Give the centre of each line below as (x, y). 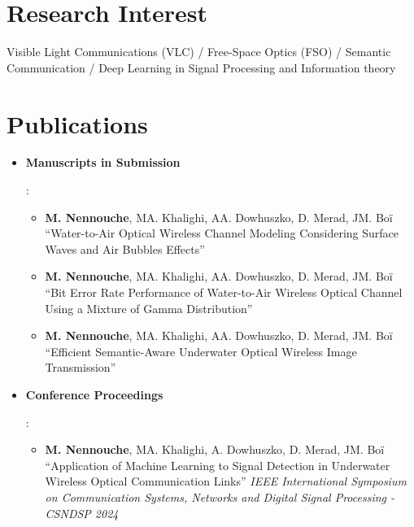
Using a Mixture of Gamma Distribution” (149, 308)
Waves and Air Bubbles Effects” (125, 248)
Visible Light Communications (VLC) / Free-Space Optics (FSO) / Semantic (199, 52)
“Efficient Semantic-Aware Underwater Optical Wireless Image (201, 351)
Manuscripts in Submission (103, 162)
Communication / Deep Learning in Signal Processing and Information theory (201, 67)
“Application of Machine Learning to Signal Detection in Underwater (218, 465)
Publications (77, 123)
